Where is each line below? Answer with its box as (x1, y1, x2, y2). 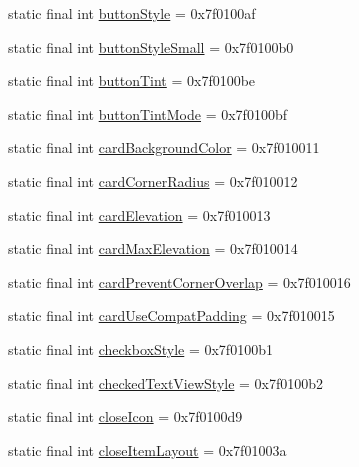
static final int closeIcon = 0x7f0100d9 (8, 406, 243, 427)
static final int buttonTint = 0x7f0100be (8, 70, 256, 91)
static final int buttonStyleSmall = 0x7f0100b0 (8, 36, 294, 57)
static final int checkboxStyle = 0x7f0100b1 (8, 338, 273, 359)
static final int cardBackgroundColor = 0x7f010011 (8, 137, 320, 158)
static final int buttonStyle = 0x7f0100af (8, 3, 256, 23)
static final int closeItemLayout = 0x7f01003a (8, 439, 287, 460)
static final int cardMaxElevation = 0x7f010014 (8, 238, 298, 259)
